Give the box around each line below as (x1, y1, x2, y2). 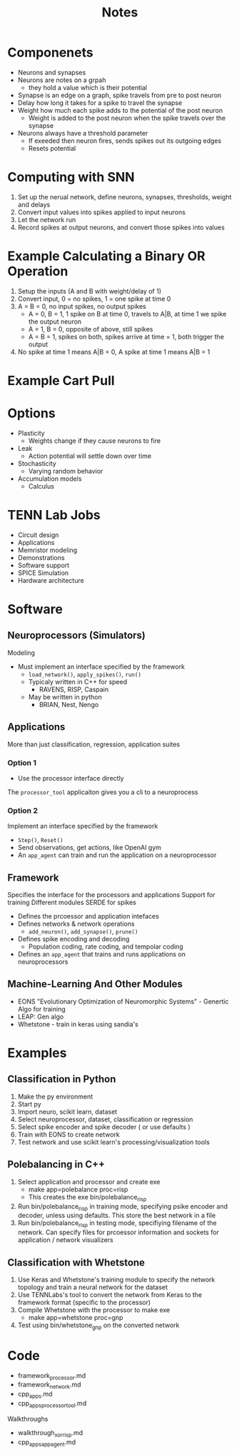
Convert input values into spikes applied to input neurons (17, 208, 185, 216)
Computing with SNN (7, 169, 135, 186)
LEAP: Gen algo (17, 1012, 64, 1021)
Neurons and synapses (17, 68, 86, 76)
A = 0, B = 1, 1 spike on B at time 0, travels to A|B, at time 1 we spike (28, 309, 227, 318)
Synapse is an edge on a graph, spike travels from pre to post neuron (17, 91, 222, 99)
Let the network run (17, 215, 76, 224)
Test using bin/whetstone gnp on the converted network (17, 1321, 180, 1331)
